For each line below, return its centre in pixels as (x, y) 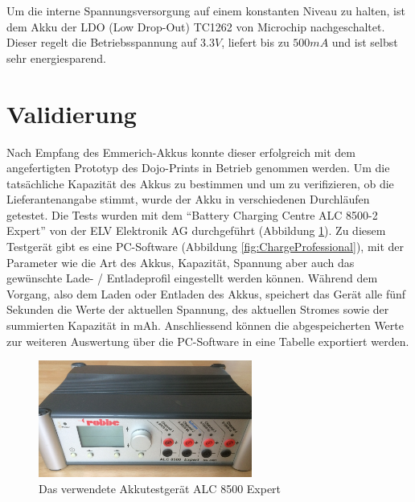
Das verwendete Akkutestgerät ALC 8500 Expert (160, 488)
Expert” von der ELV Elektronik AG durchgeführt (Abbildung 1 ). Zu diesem (196, 230)
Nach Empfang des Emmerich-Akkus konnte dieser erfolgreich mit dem (181, 152)
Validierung (72, 113)
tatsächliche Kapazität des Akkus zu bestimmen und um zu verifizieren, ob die (200, 183)
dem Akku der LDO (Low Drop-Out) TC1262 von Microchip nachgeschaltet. (196, 26)
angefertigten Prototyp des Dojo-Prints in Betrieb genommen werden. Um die (198, 168)
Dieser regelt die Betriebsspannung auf (102, 42)
